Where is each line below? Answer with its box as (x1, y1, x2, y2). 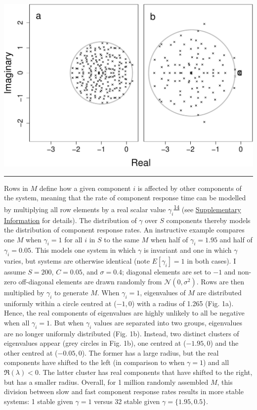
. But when (50, 317, 84, 327)
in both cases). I (187, 256, 236, 266)
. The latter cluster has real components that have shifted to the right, (38, 367, 253, 377)
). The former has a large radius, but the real (82, 347, 219, 358)
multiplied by (4, 287, 44, 297)
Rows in (4, 182, 28, 193)
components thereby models (166, 215, 251, 225)
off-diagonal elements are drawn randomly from (18, 276, 162, 286)
